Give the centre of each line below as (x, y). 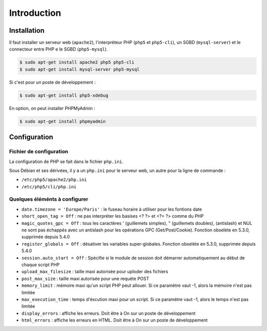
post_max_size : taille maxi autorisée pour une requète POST (85, 278)
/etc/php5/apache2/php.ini (54, 180)
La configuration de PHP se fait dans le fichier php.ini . (66, 162)
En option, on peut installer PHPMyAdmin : (52, 108)
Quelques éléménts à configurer (49, 199)
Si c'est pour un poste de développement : (52, 82)
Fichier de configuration (39, 152)
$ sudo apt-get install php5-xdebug (64, 95)
